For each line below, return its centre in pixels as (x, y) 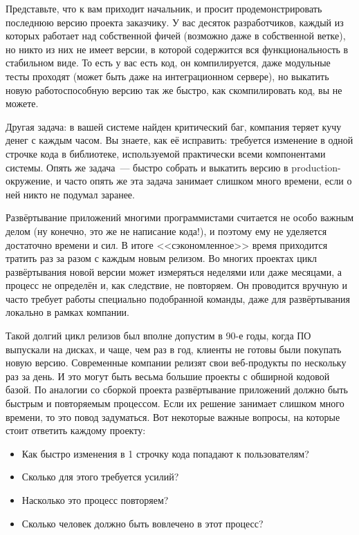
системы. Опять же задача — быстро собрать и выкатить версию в (147, 167)
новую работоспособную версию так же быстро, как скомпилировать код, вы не (174, 90)
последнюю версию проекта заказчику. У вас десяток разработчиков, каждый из (175, 22)
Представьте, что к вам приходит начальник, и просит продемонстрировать (164, 8)
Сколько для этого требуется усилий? (100, 477)
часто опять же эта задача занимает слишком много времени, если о (208, 181)
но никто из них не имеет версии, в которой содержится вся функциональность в (177, 49)
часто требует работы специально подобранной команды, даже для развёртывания (178, 298)
